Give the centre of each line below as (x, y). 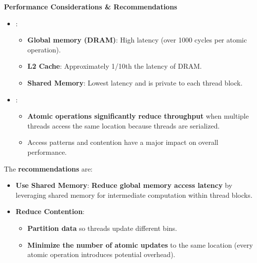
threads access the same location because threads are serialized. (124, 125)
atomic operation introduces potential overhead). (101, 254)
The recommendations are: (48, 168)
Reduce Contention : (50, 211)
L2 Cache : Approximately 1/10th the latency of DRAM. (115, 66)
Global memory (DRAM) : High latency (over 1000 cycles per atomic (137, 40)
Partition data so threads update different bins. (102, 228)
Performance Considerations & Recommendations (91, 6)
